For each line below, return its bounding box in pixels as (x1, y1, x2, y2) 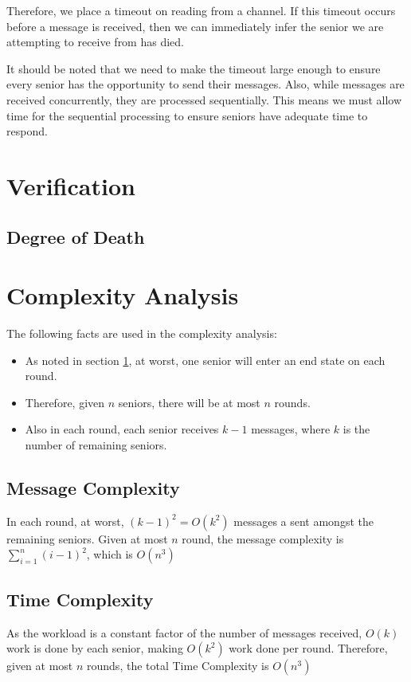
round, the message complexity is (182, 530, 344, 547)
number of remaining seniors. (25, 437, 167, 453)
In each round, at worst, (6, 512, 124, 529)
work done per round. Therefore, (229, 640, 388, 657)
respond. (6, 123, 48, 139)
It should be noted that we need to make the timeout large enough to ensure (6, 60, 381, 76)
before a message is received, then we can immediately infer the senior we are (6, 18, 384, 34)
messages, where (251, 421, 331, 437)
